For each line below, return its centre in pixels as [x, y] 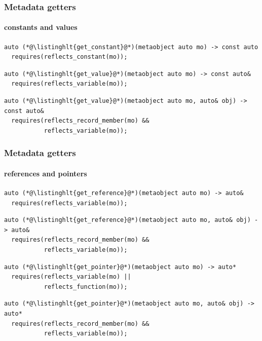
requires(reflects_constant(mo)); [69, 57]
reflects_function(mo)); [86, 287]
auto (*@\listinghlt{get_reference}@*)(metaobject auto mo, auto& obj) [127, 220]
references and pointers [46, 173]
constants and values [41, 27]
